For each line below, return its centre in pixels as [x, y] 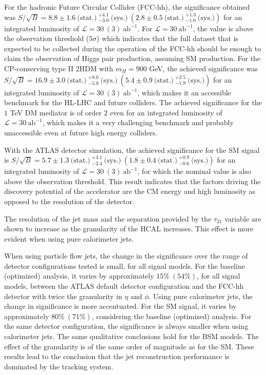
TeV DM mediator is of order [56, 112]
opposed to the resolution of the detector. [69, 201]
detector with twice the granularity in [63, 296]
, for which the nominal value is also [194, 171]
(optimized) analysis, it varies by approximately [79, 276]
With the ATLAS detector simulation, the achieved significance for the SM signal [132, 150]
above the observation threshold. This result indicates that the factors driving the [132, 181]
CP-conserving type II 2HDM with [59, 68]
